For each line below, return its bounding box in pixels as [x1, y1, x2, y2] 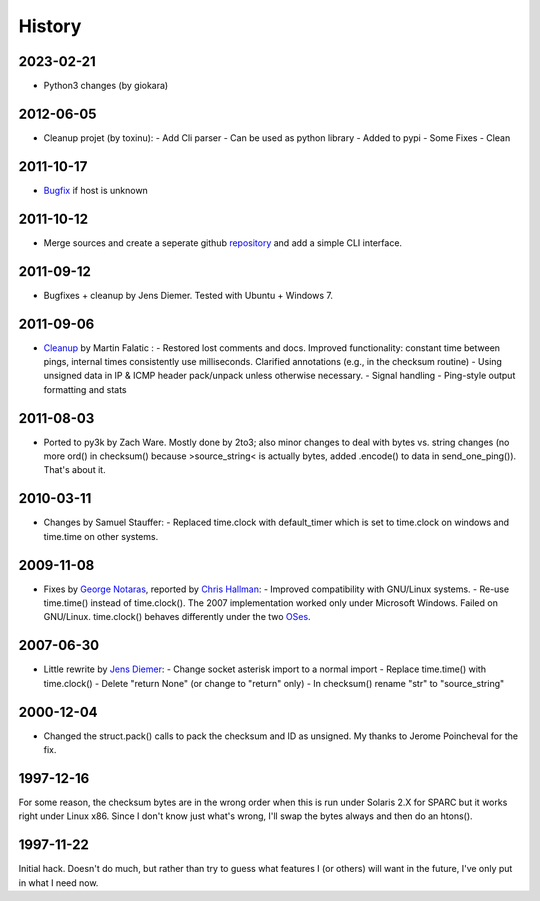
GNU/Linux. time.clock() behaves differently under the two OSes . [43, 611, 311, 623]
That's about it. [43, 464, 106, 476]
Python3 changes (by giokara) [43, 80, 169, 92]
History [18, 15, 82, 37]
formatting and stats [43, 383, 127, 395]
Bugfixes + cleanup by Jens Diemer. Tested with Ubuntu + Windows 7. [43, 289, 334, 301]
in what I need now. [18, 876, 99, 889]
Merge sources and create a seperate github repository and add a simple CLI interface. [43, 236, 403, 249]
